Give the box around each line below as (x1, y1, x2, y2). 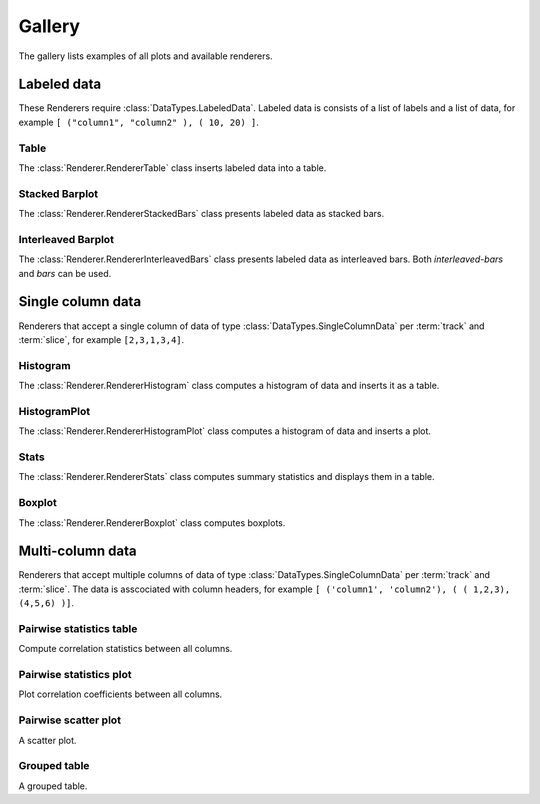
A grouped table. (18, 780, 88, 792)
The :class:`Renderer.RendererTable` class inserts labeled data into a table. (18, 161, 327, 174)
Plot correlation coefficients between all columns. (18, 688, 223, 700)
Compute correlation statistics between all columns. (18, 643, 233, 655)
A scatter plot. (18, 734, 77, 746)
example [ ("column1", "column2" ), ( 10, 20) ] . (18, 116, 260, 128)
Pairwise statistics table (18, 621, 138, 635)
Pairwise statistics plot (18, 668, 132, 682)
